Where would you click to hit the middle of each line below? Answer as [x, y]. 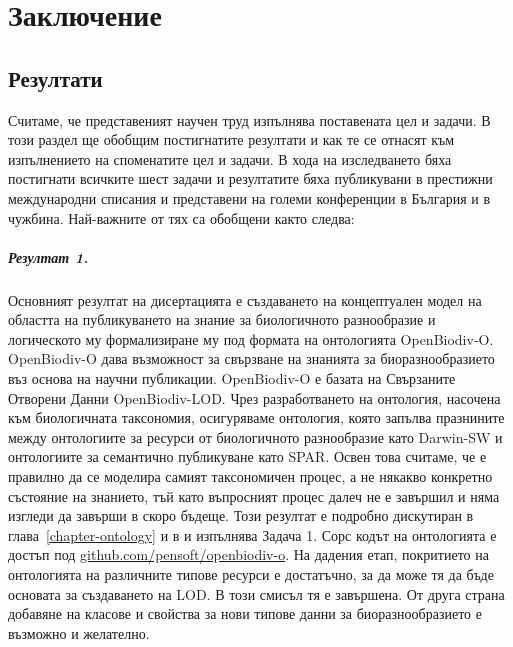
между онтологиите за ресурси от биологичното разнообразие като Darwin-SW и [255, 436]
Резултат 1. [48, 256]
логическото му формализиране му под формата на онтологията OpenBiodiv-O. [251, 338]
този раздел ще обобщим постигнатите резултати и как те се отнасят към [231, 139]
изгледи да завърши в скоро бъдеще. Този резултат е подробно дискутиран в [241, 515]
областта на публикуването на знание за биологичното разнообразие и [222, 319]
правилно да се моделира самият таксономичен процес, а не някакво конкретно [250, 476]
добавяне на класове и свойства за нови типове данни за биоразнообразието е [245, 613]
